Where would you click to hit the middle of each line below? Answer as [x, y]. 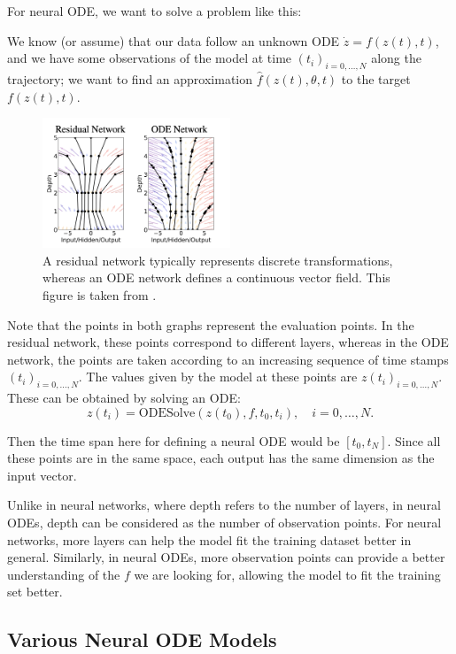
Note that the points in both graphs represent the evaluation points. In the [211, 324]
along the [396, 58]
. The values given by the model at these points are [218, 377]
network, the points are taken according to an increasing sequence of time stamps [228, 359]
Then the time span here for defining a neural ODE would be [174, 440]
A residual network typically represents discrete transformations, [218, 260]
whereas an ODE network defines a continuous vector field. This [216, 277]
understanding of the [64, 574]
